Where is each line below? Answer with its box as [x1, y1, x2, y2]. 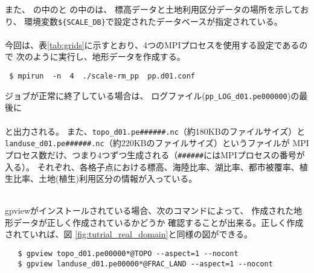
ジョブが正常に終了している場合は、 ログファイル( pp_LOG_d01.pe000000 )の [5, 89, 300, 101]
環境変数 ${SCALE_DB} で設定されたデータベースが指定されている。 [24, 14, 283, 27]
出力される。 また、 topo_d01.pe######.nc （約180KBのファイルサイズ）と [13, 124, 306, 137]
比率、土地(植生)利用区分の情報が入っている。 [13, 172, 197, 185]
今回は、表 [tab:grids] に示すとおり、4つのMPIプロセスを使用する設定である [5, 38, 300, 51]
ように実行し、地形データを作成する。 [33, 50, 185, 63]
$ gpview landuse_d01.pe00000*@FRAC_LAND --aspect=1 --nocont [18, 259, 273, 268]
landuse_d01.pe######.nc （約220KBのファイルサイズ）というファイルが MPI [5, 136, 309, 149]
